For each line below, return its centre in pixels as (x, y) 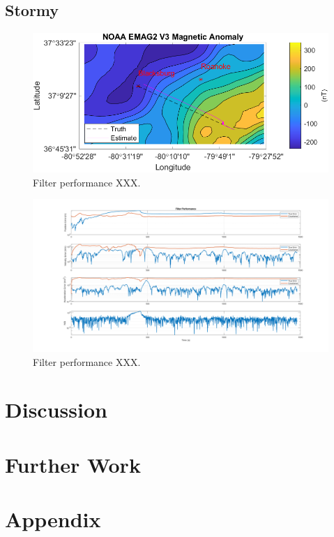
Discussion (56, 410)
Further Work (73, 464)
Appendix (53, 519)
